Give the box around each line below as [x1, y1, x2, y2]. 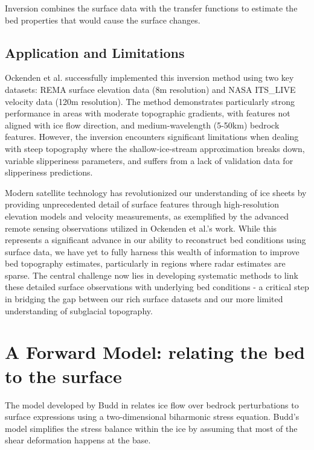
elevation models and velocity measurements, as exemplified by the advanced [5, 209, 289, 222]
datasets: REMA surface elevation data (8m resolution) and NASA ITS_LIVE [5, 83, 296, 95]
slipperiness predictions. [5, 166, 93, 179]
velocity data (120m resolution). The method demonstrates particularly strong [5, 95, 295, 107]
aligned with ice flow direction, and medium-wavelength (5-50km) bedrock [5, 118, 280, 131]
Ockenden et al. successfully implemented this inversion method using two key [5, 71, 294, 84]
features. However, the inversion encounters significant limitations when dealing [5, 130, 299, 143]
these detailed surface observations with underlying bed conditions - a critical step [5, 280, 309, 293]
